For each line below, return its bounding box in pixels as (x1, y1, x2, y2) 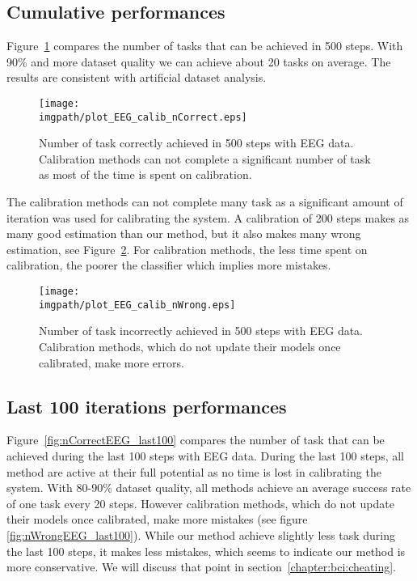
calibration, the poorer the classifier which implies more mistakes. (6, 257, 331, 274)
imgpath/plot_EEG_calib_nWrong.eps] (39, 299, 236, 311)
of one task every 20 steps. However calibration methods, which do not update (6, 494, 394, 511)
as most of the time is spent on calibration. (39, 166, 252, 183)
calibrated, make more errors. (39, 354, 184, 371)
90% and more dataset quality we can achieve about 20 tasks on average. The (6, 53, 391, 70)
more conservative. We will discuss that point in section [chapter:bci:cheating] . (6, 558, 396, 575)
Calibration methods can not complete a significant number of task (39, 150, 371, 167)
